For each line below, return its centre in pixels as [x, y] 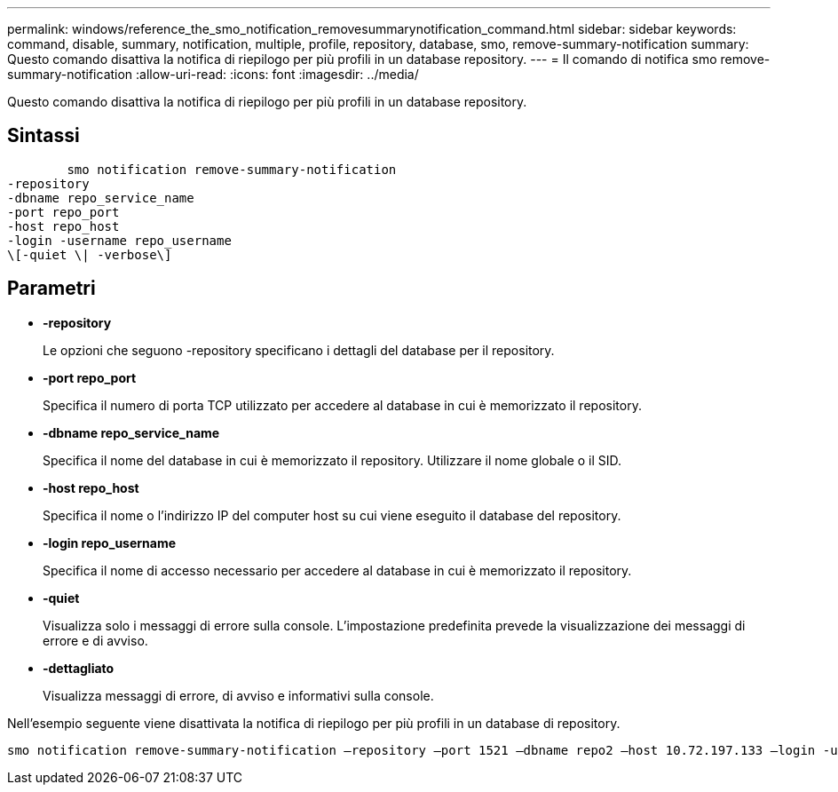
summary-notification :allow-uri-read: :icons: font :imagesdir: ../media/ [213, 74]
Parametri [51, 289]
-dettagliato [79, 668]
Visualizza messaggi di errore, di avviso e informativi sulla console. [238, 695]
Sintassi [43, 136]
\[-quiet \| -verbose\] [90, 254]
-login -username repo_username [119, 240]
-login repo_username [110, 543]
